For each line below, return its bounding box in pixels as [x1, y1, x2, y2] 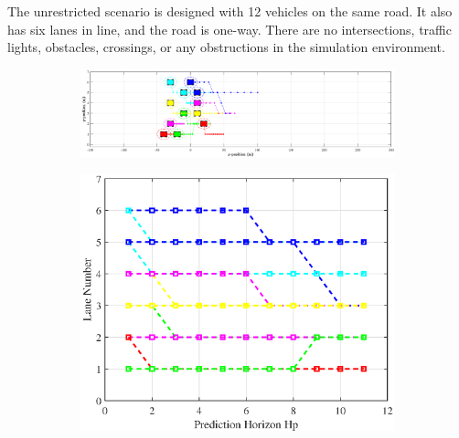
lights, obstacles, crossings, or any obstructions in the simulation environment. [7, 37, 445, 57]
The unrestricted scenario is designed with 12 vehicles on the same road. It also [7, 2, 453, 20]
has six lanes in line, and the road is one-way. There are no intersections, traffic [7, 19, 452, 38]
